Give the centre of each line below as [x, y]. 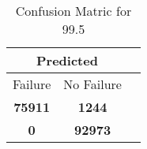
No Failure [92, 84]
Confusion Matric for [73, 11]
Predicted [67, 60]
